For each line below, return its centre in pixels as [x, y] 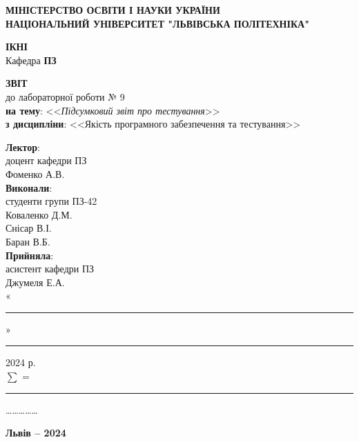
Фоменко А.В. [35, 173]
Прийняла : [30, 255]
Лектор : [23, 147]
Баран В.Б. [28, 241]
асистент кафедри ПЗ [50, 269]
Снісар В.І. [29, 228]
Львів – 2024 [36, 433]
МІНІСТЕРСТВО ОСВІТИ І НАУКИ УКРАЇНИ [113, 10]
